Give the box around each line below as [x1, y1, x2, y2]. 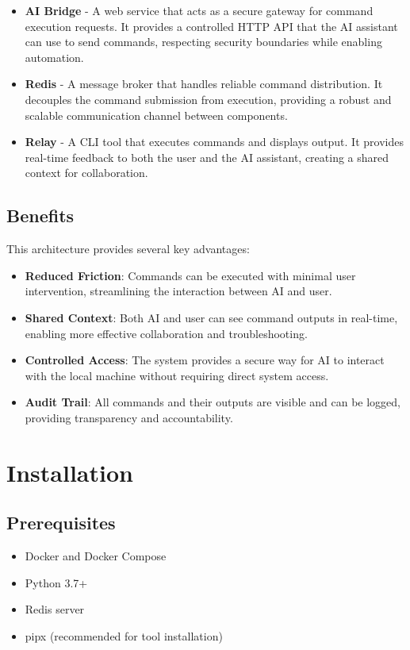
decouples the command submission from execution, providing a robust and [25, 90, 392, 107]
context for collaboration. [25, 164, 148, 181]
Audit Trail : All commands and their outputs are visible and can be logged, [25, 394, 401, 410]
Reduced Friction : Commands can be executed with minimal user [25, 267, 356, 283]
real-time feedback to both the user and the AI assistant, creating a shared [25, 148, 389, 165]
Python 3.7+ [25, 574, 88, 590]
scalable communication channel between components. [25, 106, 288, 123]
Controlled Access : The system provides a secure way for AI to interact [25, 352, 385, 368]
